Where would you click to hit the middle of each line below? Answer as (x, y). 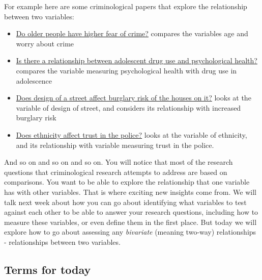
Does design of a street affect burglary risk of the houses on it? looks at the (134, 98)
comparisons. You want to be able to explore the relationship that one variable (127, 182)
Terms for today (48, 269)
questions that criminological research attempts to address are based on (116, 172)
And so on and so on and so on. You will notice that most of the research (119, 162)
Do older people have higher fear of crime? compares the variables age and (132, 33)
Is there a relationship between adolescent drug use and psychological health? (137, 60)
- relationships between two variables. (62, 241)
